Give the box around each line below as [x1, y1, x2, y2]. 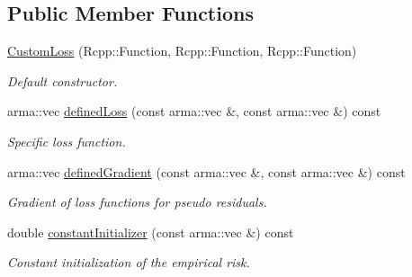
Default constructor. [7, 71, 118, 90]
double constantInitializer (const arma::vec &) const [7, 222, 294, 241]
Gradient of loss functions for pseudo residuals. [7, 192, 267, 211]
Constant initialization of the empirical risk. [7, 253, 250, 272]
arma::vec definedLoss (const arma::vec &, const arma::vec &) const [7, 102, 381, 121]
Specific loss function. [7, 131, 126, 150]
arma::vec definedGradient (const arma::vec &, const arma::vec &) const [7, 162, 406, 181]
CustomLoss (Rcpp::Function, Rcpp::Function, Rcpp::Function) [7, 41, 357, 60]
